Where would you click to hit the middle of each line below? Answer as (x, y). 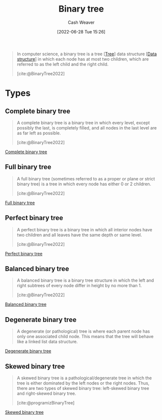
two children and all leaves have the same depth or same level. (79, 235)
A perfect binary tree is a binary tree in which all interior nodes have (84, 229)
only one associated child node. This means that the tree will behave (85, 337)
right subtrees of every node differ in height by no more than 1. (79, 286)
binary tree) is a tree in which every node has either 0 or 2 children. (84, 184)
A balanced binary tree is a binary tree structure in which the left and (85, 280)
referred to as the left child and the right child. (63, 64)
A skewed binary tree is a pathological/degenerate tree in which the (84, 378)
